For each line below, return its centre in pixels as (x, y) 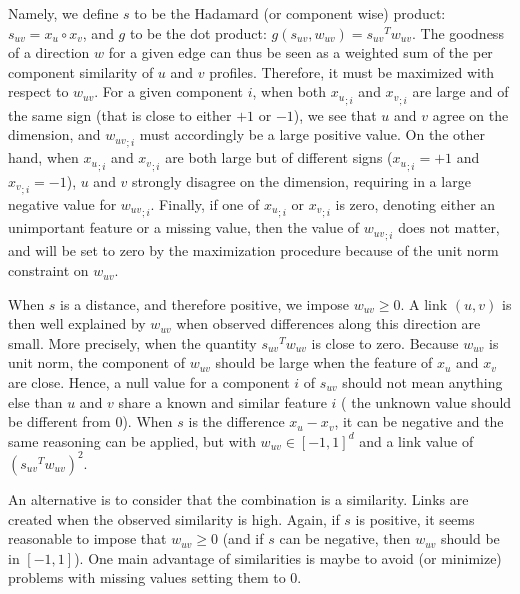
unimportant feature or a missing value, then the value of (184, 227)
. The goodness (457, 32)
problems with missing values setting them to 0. (155, 577)
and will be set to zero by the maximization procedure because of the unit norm (253, 250)
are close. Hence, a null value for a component (149, 382)
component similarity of (81, 71)
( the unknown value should (426, 401)
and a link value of (416, 440)
